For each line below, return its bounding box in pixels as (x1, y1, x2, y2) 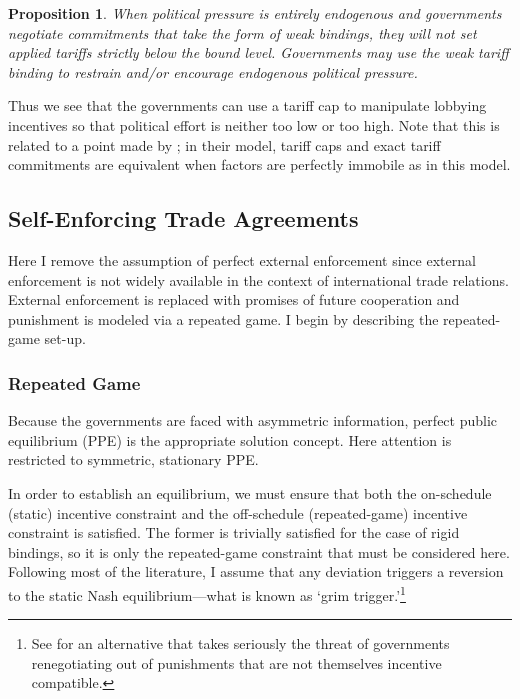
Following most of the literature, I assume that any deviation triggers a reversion (8, 561, 504, 582)
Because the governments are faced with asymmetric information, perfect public (8, 410, 498, 431)
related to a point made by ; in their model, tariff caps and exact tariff (8, 134, 441, 155)
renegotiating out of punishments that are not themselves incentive (31, 652, 442, 673)
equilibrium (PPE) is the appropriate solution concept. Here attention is (8, 429, 452, 450)
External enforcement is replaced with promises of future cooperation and (8, 289, 460, 310)
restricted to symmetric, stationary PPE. (8, 449, 259, 470)
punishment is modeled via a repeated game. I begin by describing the (8, 308, 439, 329)
